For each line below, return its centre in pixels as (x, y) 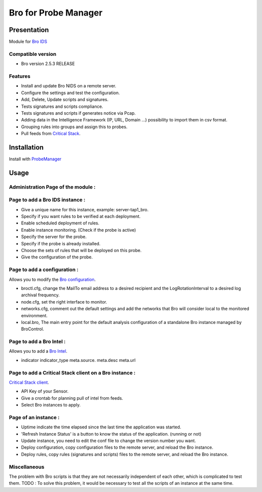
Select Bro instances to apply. (51, 405)
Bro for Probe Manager (56, 13)
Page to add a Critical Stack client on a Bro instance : (72, 373)
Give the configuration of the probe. (57, 257)
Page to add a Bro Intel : (37, 341)
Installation (26, 147)
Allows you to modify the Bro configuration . (52, 279)
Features (20, 76)
